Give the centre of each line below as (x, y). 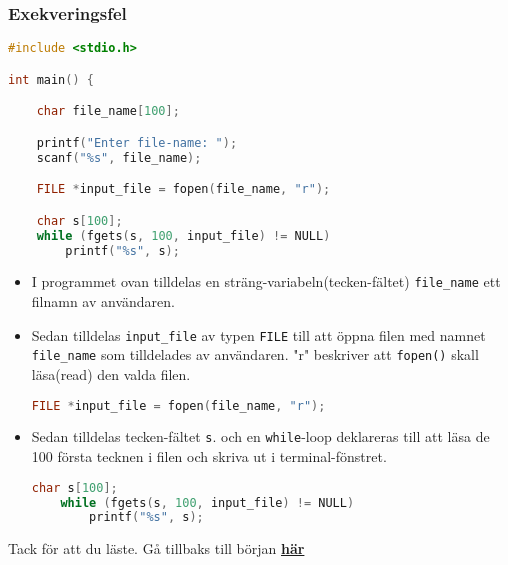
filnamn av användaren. (103, 301)
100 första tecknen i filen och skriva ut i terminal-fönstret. (209, 456)
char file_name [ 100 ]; (108, 111)
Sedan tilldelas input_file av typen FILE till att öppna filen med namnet (258, 334)
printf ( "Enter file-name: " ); (137, 142)
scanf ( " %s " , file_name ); (119, 157)
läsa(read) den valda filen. (111, 373)
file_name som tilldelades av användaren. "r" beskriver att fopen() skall (255, 354)
